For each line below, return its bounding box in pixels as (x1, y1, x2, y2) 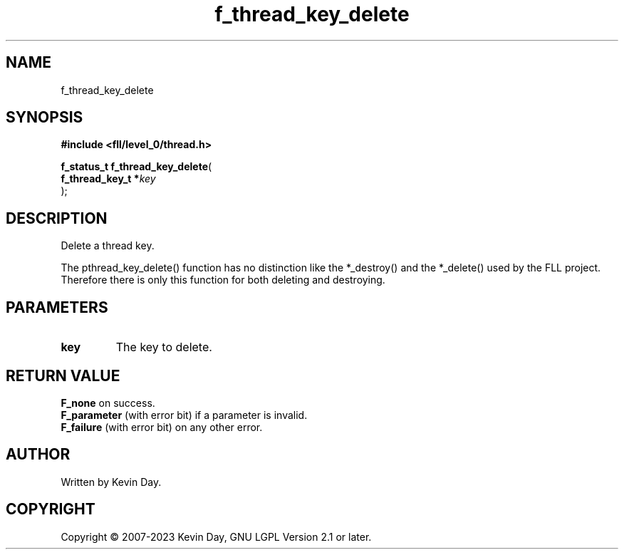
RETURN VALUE (6, 366, 120, 385)
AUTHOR (6, 445, 71, 464)
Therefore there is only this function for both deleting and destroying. (61, 274, 385, 286)
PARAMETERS (6, 298, 108, 316)
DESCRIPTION (6, 209, 108, 227)
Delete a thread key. (61, 239, 155, 252)
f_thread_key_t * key (61, 172, 156, 185)
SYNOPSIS (6, 108, 83, 127)
